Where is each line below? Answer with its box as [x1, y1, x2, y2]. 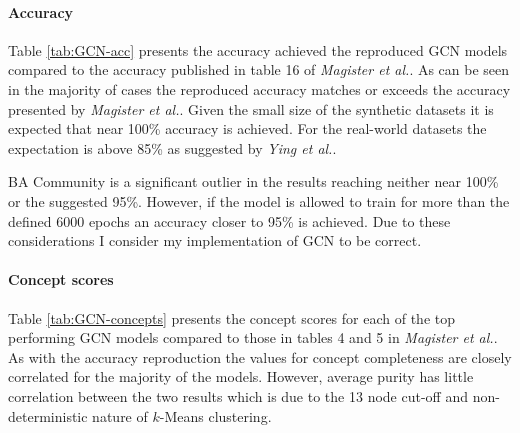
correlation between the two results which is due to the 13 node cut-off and [8, 385, 468, 406]
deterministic [8, 405, 88, 426]
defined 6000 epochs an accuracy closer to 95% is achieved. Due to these [8, 210, 451, 231]
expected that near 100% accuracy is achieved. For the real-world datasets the [8, 118, 487, 139]
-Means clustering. [159, 405, 272, 426]
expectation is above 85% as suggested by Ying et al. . [8, 137, 337, 158]
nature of [92, 405, 148, 426]
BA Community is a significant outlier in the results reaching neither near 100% [8, 171, 499, 192]
